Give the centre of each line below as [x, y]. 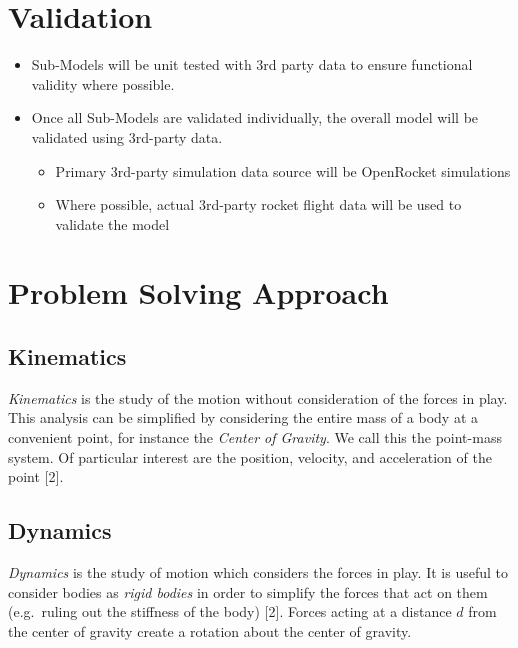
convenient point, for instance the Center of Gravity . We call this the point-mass [255, 437]
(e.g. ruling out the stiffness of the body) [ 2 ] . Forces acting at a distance [230, 611]
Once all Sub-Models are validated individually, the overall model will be [255, 117]
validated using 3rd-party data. [127, 136]
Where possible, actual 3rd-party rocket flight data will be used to [258, 204]
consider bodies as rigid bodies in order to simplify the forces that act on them [248, 591]
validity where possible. [103, 83]
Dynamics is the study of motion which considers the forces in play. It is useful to [258, 572]
